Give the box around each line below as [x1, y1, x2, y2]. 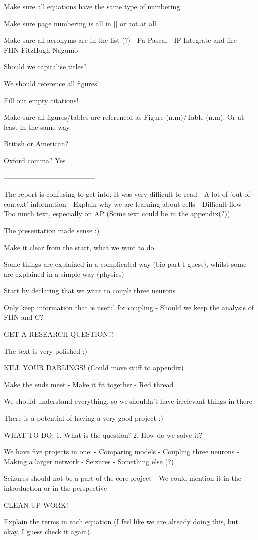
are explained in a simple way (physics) [4, 268, 124, 279]
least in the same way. [4, 121, 71, 132]
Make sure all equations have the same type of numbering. [4, 1, 182, 11]
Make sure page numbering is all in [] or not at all [4, 18, 156, 28]
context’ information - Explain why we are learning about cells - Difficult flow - [4, 198, 246, 209]
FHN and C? [4, 312, 43, 322]
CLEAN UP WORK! [4, 499, 68, 510]
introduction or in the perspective [4, 483, 107, 493]
